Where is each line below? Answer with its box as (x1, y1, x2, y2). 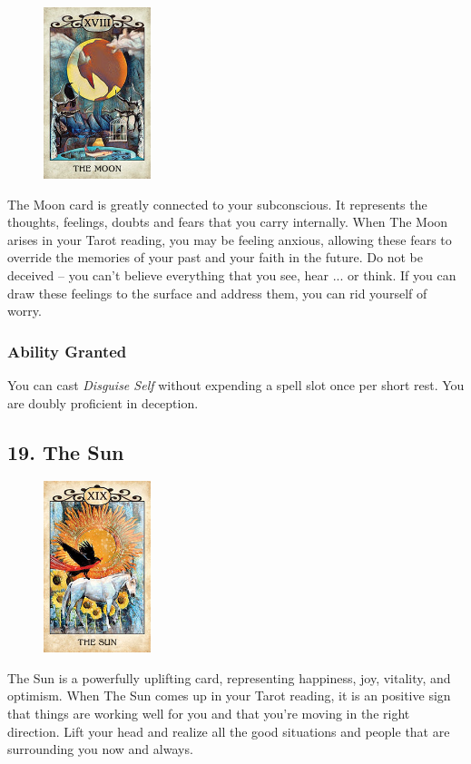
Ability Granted (7, 339, 127, 362)
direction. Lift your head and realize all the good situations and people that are (7, 721, 450, 740)
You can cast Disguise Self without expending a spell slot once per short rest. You (7, 375, 465, 394)
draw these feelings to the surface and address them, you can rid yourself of (7, 283, 427, 302)
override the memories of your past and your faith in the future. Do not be (7, 248, 423, 267)
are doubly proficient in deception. (7, 393, 199, 412)
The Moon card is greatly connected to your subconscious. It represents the (7, 194, 427, 213)
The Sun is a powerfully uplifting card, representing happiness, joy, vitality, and (7, 668, 451, 687)
